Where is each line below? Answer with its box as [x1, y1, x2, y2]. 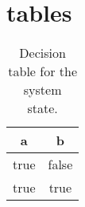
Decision [19, 43, 66, 63]
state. [27, 99, 58, 118]
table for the [8, 62, 77, 81]
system [23, 80, 62, 99]
